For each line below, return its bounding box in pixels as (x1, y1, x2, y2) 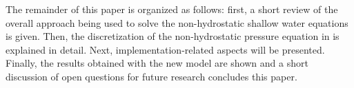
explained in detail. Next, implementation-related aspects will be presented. (6, 42, 325, 56)
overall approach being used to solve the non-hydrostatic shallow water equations (6, 15, 348, 30)
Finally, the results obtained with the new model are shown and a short (6, 56, 308, 70)
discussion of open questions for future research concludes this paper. (6, 69, 297, 83)
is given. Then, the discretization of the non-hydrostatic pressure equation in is (6, 29, 340, 43)
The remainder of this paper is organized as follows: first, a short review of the (6, 2, 338, 16)
